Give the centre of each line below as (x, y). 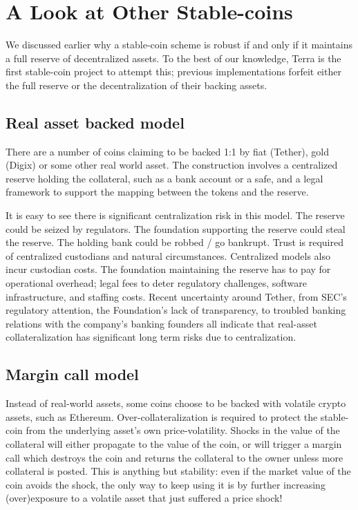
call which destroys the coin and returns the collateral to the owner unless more (175, 457)
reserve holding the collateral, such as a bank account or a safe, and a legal (164, 178)
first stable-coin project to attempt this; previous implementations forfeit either (173, 72)
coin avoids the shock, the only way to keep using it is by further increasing (166, 484)
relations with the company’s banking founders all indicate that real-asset (161, 323)
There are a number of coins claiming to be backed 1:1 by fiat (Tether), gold (168, 151)
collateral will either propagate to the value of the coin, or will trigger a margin (174, 444)
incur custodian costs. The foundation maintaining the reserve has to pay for (168, 269)
